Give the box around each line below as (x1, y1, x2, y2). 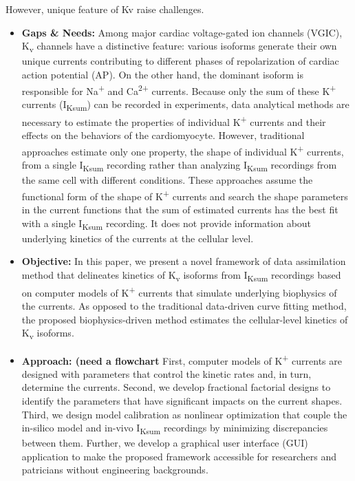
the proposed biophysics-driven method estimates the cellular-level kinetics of (21, 312, 348, 326)
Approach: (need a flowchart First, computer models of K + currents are (21, 351, 342, 367)
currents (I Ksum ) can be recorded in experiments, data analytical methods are (21, 96, 349, 113)
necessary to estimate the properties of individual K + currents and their (21, 112, 326, 129)
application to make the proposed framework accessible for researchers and (21, 449, 336, 463)
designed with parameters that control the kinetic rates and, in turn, (21, 366, 312, 381)
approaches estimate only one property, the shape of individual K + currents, (21, 142, 344, 158)
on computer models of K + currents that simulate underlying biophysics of (21, 283, 337, 299)
